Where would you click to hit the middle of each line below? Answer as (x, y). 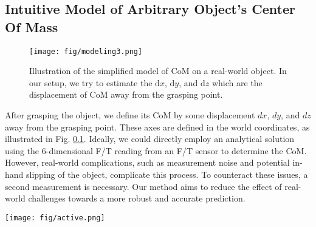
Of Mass (32, 26)
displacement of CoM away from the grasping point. (126, 94)
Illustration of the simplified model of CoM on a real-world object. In (158, 71)
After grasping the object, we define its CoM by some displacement (130, 115)
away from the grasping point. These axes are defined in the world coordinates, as (157, 127)
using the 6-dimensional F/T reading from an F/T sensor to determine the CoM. (156, 150)
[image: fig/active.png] (55, 218)
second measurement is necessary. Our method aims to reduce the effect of (143, 186)
